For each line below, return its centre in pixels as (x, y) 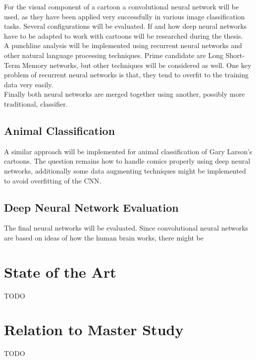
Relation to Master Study (94, 330)
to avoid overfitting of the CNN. (53, 180)
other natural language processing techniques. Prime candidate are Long (114, 55)
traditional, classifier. (36, 103)
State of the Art (60, 271)
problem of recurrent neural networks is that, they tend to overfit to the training (126, 75)
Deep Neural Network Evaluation (91, 207)
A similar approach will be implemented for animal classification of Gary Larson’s (128, 151)
